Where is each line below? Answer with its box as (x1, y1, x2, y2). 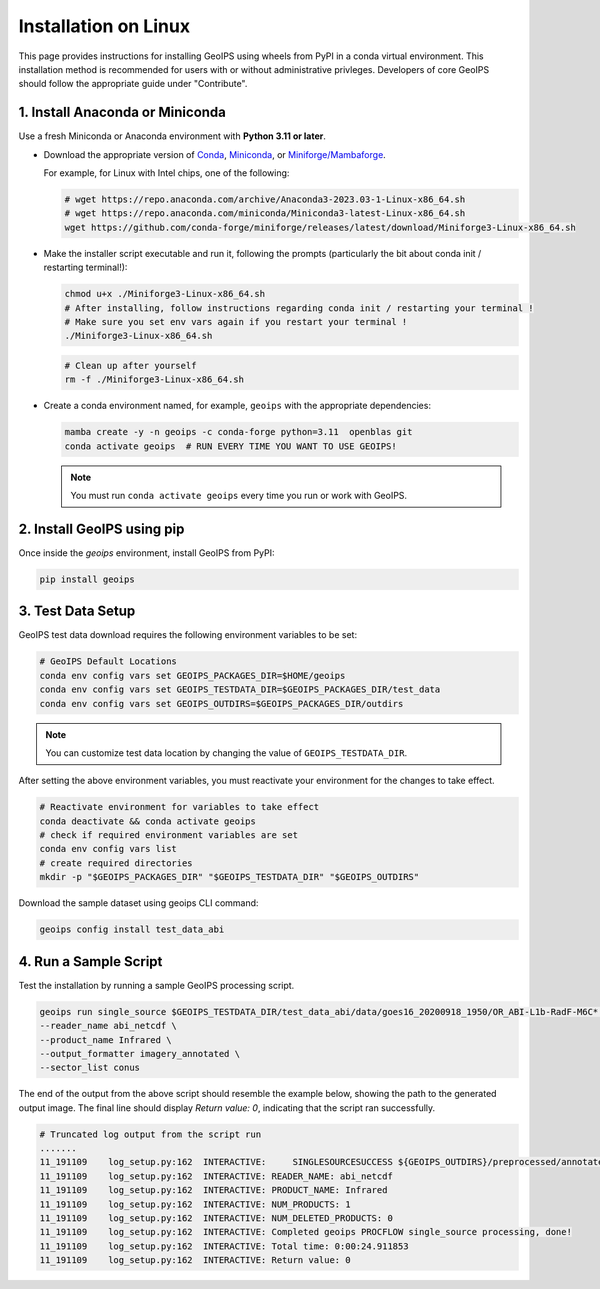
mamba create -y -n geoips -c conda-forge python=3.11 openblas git (64, 426, 413, 438)
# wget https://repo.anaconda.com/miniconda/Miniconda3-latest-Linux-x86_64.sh (64, 208, 466, 219)
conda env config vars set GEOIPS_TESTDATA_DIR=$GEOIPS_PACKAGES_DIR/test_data (39, 684, 441, 695)
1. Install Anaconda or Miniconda (18, 104, 227, 121)
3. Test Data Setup (18, 603, 136, 620)
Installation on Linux (18, 15, 190, 37)
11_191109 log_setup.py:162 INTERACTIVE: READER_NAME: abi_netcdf (39, 1170, 394, 1182)
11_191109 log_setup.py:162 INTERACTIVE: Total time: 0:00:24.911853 (39, 1240, 409, 1252)
